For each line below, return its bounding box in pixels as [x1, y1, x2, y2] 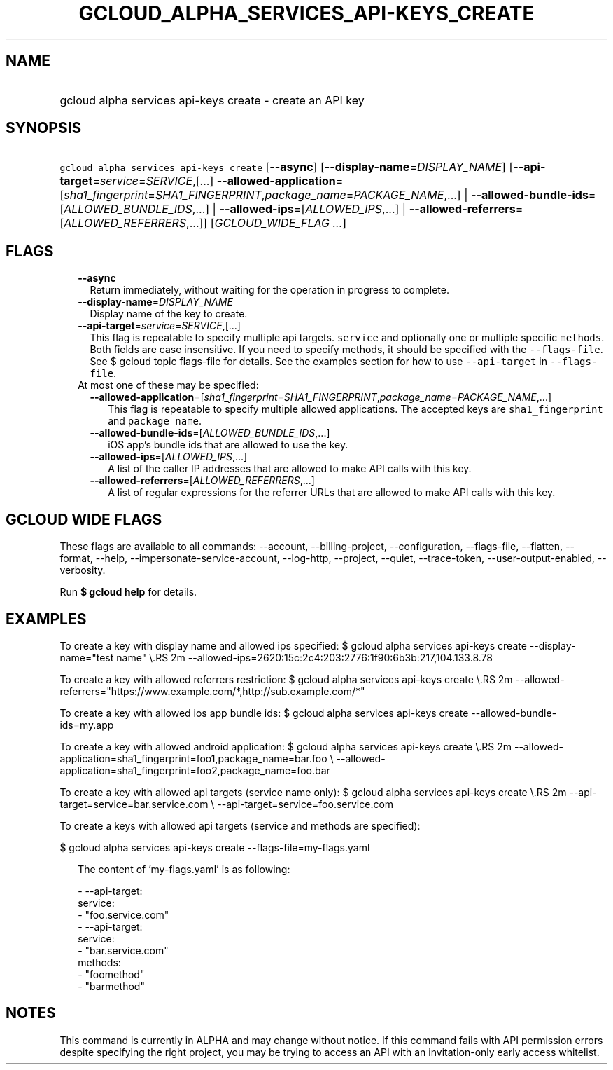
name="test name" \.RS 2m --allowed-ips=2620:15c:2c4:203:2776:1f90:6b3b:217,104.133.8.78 [59, 651, 493, 664]
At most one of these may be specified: [78, 379, 259, 392]
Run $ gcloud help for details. [59, 586, 197, 598]
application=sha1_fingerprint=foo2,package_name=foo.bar [59, 764, 330, 776]
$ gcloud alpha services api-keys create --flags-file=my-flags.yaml [59, 841, 370, 853]
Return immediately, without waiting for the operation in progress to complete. [90, 284, 449, 296]
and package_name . [108, 415, 202, 427]
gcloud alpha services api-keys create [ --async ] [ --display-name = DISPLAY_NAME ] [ [59, 160, 514, 174]
